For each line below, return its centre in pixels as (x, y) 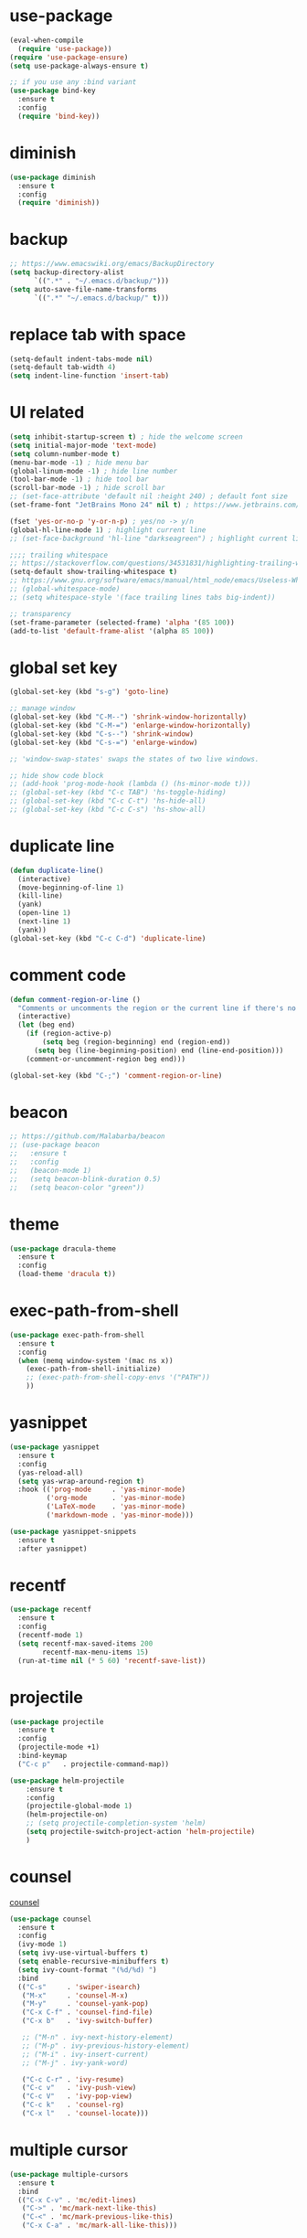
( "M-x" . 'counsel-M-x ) (75, 1995)
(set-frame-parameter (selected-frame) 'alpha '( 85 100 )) (122, 623)
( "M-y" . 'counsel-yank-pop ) (85, 2004)
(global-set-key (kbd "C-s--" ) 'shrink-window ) (102, 734)
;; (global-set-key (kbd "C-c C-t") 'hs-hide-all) (108, 801)
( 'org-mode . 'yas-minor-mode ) (116, 1498)
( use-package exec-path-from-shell (77, 1335)
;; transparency (40, 613)
